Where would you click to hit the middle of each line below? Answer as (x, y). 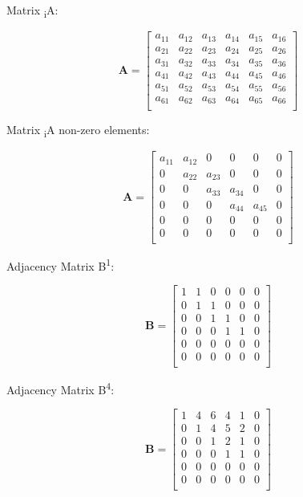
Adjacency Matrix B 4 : (61, 388)
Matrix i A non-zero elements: (78, 130)
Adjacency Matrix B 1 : (61, 265)
